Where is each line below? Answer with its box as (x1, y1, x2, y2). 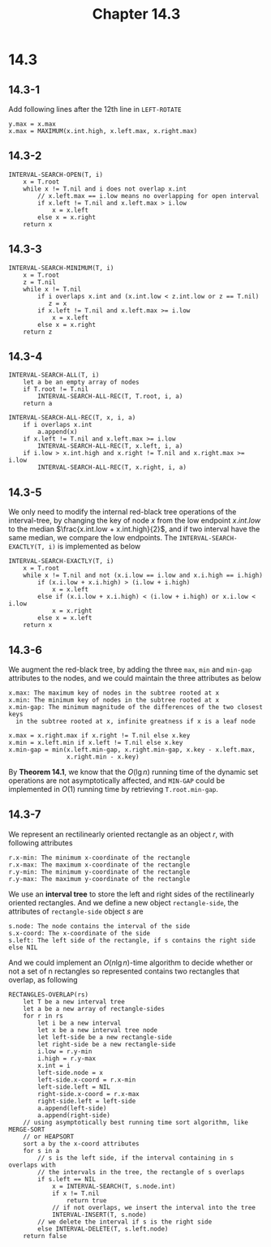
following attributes (8, 837, 73, 848)
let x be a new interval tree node (37, 1026, 158, 1034)
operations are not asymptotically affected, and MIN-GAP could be (8, 776, 226, 785)
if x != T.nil (51, 1189, 100, 1198)
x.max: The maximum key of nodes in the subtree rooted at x (8, 689, 220, 698)
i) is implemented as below (48, 541, 141, 552)
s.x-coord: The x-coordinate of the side (8, 929, 151, 937)
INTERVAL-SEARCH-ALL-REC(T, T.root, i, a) (37, 393, 183, 401)
